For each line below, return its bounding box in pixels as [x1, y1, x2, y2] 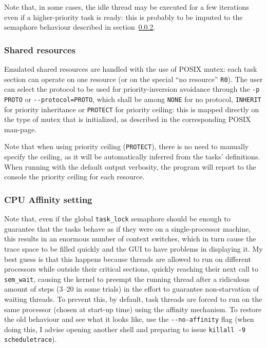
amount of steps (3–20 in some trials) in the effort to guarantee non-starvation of [4, 283, 259, 294]
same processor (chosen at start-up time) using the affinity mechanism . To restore [4, 303, 261, 314]
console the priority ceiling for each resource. [4, 171, 145, 182]
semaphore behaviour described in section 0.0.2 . [4, 22, 156, 32]
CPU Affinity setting [4, 193, 92, 206]
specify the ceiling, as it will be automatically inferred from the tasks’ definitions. [4, 151, 260, 162]
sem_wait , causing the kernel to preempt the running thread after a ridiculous [4, 273, 250, 284]
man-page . [4, 124, 37, 134]
